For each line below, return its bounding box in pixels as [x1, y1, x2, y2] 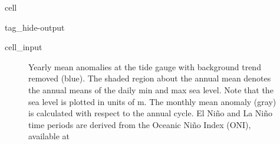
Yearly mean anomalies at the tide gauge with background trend [28, 60, 261, 73]
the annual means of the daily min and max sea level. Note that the [28, 83, 274, 96]
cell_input [5, 41, 42, 53]
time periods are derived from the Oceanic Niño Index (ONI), [28, 118, 251, 130]
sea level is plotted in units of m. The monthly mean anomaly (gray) [28, 95, 276, 107]
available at [28, 130, 70, 142]
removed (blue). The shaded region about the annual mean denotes [28, 72, 271, 84]
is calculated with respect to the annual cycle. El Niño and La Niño [28, 107, 272, 119]
